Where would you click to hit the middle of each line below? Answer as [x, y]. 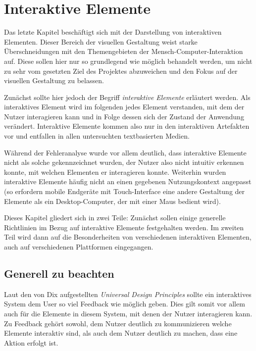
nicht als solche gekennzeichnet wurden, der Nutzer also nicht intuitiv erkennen [124, 162]
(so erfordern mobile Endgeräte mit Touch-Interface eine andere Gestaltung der [125, 191]
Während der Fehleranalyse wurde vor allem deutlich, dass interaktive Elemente [125, 152]
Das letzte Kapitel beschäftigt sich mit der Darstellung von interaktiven [113, 32]
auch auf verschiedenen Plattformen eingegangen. [79, 247]
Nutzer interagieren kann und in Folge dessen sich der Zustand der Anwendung [124, 116]
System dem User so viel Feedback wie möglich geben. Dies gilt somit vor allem [125, 304]
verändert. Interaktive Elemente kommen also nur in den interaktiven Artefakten [127, 126]
